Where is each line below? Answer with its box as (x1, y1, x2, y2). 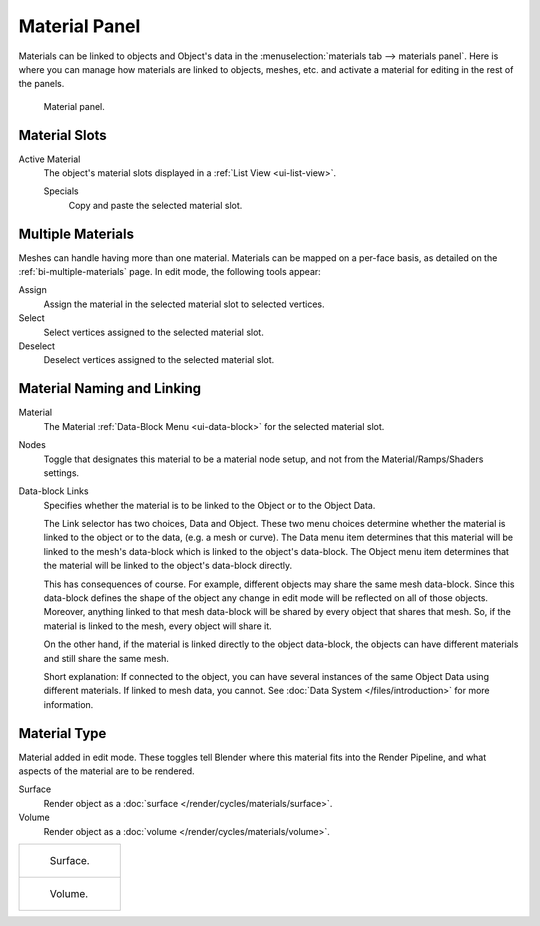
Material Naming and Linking (18, 380, 202, 397)
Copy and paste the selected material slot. (68, 199, 243, 211)
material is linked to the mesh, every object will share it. (43, 620, 272, 632)
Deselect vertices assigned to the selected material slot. (43, 354, 275, 366)
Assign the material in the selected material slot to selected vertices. (43, 298, 325, 310)
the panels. (18, 78, 65, 90)
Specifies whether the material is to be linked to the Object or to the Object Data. (43, 499, 376, 511)
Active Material (18, 153, 81, 165)
